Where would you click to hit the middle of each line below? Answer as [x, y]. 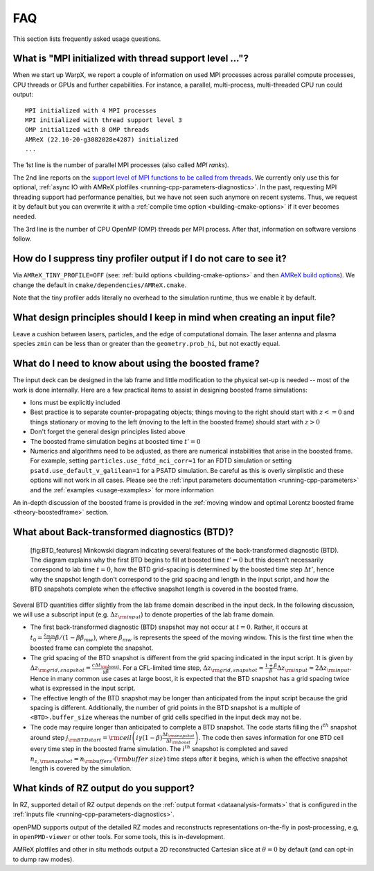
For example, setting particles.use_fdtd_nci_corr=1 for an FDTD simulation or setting [161, 460]
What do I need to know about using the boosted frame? [136, 364]
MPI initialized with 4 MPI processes [91, 110]
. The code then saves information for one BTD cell [271, 738]
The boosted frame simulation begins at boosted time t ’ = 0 [115, 441]
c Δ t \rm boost [106, 666]
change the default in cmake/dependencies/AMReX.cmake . [100, 285]
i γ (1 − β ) [149, 738]
